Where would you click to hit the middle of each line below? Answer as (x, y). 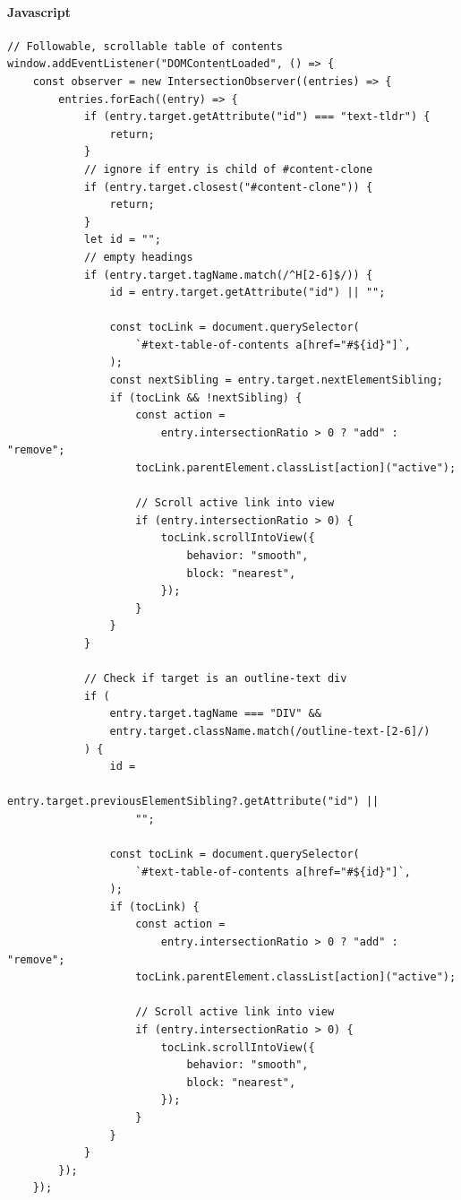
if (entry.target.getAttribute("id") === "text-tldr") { (257, 117)
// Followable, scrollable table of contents (145, 46)
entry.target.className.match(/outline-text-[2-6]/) (270, 731)
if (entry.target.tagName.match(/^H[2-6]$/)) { (228, 275)
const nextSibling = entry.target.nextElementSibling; (276, 380)
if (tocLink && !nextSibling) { (206, 397)
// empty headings (138, 257)
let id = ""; (122, 240)
